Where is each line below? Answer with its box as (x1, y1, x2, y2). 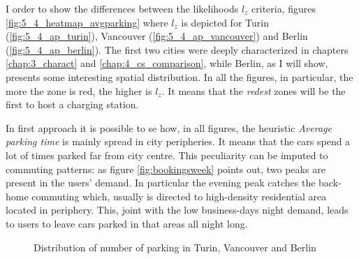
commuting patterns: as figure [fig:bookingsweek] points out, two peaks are (6, 161, 325, 176)
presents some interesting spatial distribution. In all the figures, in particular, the (6, 69, 353, 84)
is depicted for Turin (181, 15, 269, 29)
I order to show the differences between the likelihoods (6, 1, 239, 15)
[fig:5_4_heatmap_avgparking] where (6, 15, 168, 29)
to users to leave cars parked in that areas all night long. (6, 216, 248, 230)
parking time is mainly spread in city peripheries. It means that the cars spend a (6, 134, 351, 149)
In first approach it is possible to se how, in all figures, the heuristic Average (6, 120, 332, 135)
